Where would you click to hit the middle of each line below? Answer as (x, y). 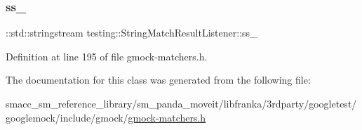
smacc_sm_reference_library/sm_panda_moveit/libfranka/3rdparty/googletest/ (181, 103)
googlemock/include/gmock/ (67, 117)
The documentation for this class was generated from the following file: (158, 80)
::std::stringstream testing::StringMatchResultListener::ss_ (132, 33)
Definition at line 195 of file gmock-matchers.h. (107, 56)
